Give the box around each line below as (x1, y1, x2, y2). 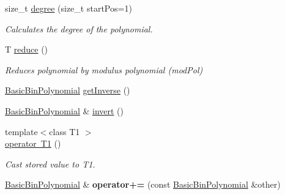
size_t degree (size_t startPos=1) (5, 2, 132, 14)
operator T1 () (5, 137, 61, 150)
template (5, 125, 38, 138)
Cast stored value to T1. (5, 157, 95, 170)
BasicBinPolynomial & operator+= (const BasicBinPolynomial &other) (5, 178, 281, 191)
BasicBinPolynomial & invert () (5, 104, 124, 117)
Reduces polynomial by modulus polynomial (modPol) (5, 63, 203, 76)
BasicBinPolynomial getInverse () (5, 84, 130, 97)
